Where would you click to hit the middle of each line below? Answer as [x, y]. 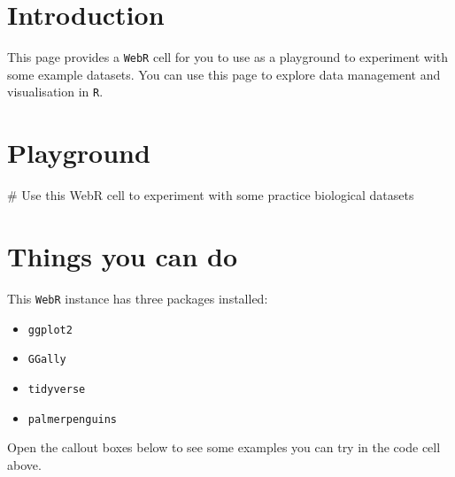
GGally [47, 360]
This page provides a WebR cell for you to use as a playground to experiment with [228, 57]
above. [24, 464]
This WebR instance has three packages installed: [138, 298]
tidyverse [57, 389]
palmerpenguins [73, 419]
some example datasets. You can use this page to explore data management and [224, 74]
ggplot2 [50, 330]
